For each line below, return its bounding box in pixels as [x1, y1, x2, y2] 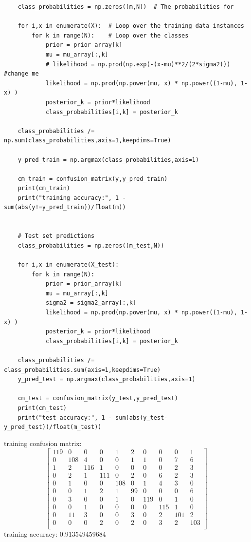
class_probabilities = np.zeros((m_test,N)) [18, 242, 164, 249]
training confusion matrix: [4, 438, 82, 448]
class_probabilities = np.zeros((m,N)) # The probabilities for [18, 3, 234, 10]
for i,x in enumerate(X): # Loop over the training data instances [18, 22, 244, 30]
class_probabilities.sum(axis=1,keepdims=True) [4, 366, 161, 373]
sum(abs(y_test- [115, 414, 168, 421]
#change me [4, 70, 39, 77]
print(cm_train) [18, 185, 71, 192]
